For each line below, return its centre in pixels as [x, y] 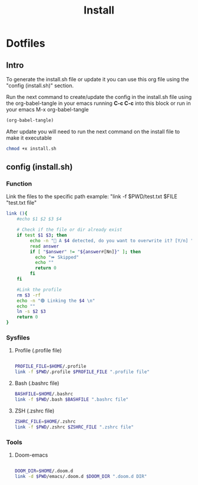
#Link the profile [39, 289]
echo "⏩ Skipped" [57, 257]
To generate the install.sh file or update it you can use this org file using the [98, 79]
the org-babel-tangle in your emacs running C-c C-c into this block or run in [98, 103]
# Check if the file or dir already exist [70, 230]
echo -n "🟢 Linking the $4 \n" [56, 301]
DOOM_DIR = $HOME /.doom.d [44, 471]
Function [19, 184]
